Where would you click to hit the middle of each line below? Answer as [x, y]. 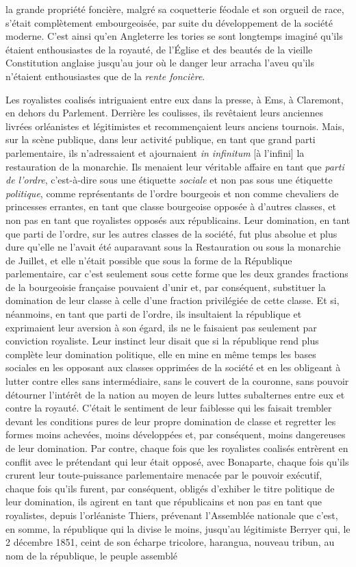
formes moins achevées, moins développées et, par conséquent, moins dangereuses [176, 434]
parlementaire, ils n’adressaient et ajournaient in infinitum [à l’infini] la [155, 152]
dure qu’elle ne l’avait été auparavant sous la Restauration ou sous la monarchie [173, 247]
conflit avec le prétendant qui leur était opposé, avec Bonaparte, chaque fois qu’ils [177, 461]
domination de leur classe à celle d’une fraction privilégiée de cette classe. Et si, [173, 300]
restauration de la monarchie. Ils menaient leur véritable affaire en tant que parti [175, 166]
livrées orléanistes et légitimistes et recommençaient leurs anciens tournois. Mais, [175, 126]
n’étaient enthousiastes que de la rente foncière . [105, 76]
